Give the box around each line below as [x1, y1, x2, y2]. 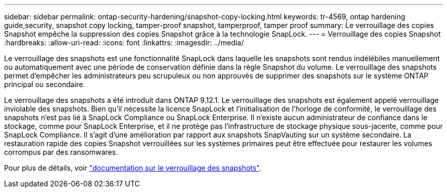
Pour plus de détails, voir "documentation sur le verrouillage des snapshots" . [4, 163, 261, 172]
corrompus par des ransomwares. [4, 148, 118, 156]
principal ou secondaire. [4, 80, 85, 89]
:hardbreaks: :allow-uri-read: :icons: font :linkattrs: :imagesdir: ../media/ [4, 38, 244, 47]
